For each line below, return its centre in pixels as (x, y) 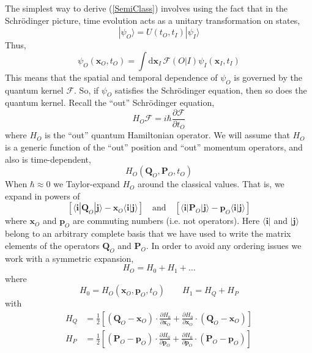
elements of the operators (52, 245)
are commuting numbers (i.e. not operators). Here (166, 221)
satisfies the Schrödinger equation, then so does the (211, 90)
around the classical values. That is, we (211, 184)
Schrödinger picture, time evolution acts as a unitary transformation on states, (153, 20)
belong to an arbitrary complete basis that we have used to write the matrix (148, 233)
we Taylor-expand (87, 184)
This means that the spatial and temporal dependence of (111, 77)
